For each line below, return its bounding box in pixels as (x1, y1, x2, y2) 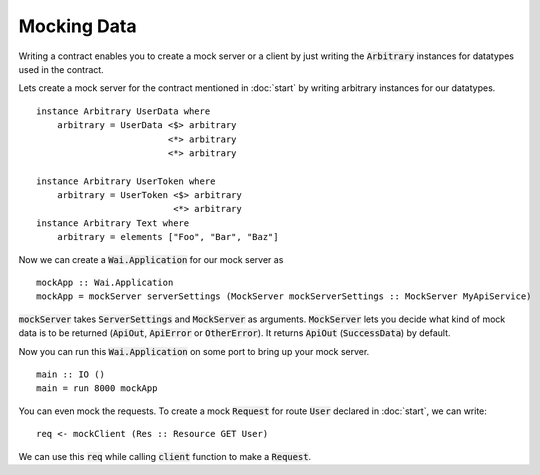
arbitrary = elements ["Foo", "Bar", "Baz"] (56, 231, 279, 243)
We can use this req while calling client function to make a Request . (18, 450, 312, 462)
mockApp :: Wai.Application (36, 277, 174, 289)
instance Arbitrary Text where (36, 217, 190, 229)
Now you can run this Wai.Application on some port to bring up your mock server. (18, 345, 370, 357)
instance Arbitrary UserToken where (36, 175, 216, 187)
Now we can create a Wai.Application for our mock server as (18, 253, 284, 265)
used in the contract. (18, 63, 104, 75)
